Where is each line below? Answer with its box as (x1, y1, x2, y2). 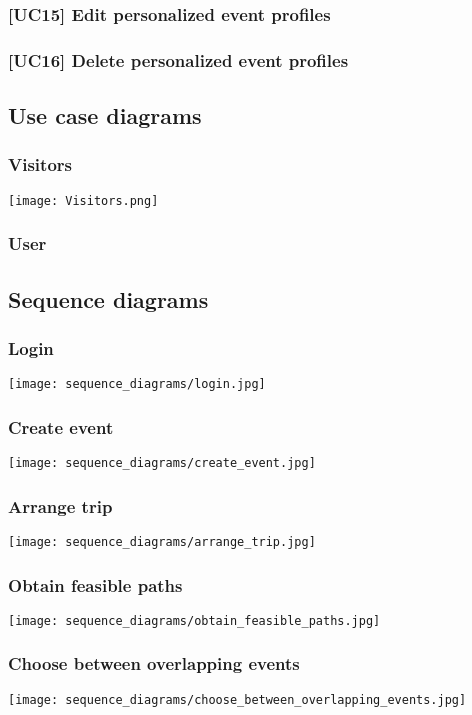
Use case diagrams (8, 100, 202, 131)
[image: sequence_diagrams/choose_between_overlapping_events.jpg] (8, 692, 467, 707)
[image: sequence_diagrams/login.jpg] (8, 377, 266, 392)
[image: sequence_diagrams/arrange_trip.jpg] (8, 534, 316, 549)
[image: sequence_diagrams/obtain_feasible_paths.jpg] (8, 613, 381, 628)
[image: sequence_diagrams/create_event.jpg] (8, 456, 316, 471)
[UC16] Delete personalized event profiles (8, 47, 349, 72)
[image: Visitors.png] (8, 193, 159, 208)
